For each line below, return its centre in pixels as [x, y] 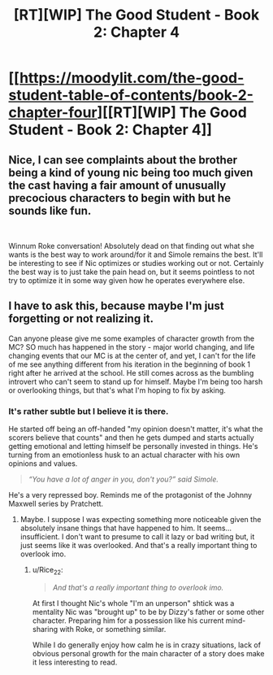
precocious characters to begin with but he [120, 198]
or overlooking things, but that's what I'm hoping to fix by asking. [117, 390]
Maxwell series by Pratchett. [56, 504]
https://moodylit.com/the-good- [132, 78]
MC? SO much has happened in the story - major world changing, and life [132, 346]
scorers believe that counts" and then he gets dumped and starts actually [131, 438]
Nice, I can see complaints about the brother [123, 160]
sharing [45, 629]
